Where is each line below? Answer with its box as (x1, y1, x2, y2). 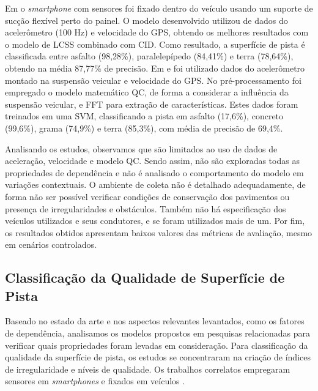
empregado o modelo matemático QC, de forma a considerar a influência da (5, 86, 289, 99)
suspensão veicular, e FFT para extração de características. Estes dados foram (5, 97, 298, 110)
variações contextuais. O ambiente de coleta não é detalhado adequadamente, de (5, 178, 306, 191)
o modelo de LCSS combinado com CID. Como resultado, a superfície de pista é (5, 37, 305, 50)
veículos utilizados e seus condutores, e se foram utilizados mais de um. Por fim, (5, 214, 305, 227)
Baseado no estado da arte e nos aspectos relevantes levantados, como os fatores (5, 315, 305, 327)
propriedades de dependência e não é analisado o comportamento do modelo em (5, 166, 304, 179)
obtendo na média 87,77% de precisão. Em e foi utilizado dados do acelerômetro (5, 61, 305, 74)
